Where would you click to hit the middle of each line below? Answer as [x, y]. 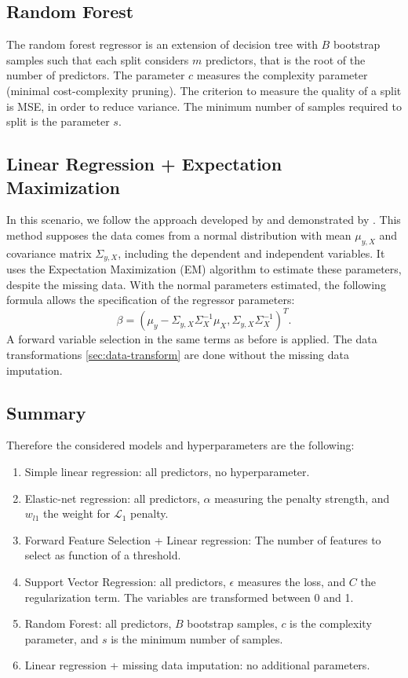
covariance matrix [49, 253]
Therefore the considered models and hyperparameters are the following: [180, 445]
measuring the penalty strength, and [302, 498]
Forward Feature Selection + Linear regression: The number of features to [203, 539]
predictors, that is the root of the [285, 59]
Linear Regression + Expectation [144, 164]
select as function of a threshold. [103, 555]
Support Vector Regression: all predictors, [125, 582]
